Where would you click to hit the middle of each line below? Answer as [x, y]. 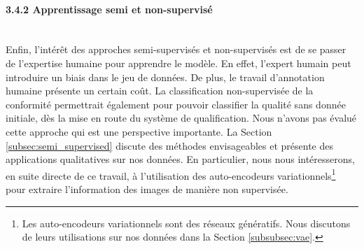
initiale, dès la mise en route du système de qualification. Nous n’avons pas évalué [181, 118]
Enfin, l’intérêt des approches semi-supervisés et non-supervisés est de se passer [176, 49]
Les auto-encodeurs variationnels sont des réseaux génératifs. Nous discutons [186, 223]
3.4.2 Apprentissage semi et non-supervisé [109, 9]
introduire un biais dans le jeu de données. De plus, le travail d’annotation [165, 77]
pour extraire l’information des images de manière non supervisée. [147, 188]
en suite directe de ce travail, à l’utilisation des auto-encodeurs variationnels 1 [171, 174]
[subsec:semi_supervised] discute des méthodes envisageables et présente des [169, 145]
